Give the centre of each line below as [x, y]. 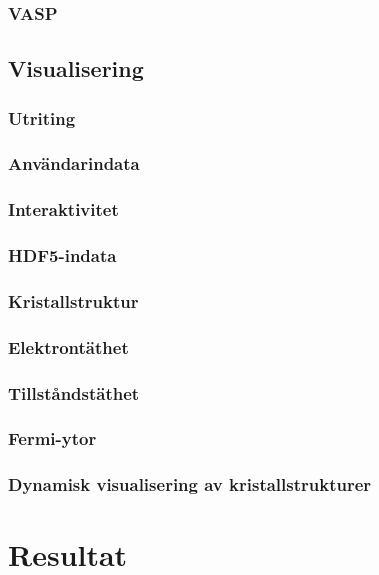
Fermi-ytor [52, 438]
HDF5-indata [62, 255]
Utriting [42, 117]
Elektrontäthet [68, 346]
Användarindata [74, 163]
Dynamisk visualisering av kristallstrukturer [190, 484]
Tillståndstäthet [74, 392]
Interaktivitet [63, 209]
